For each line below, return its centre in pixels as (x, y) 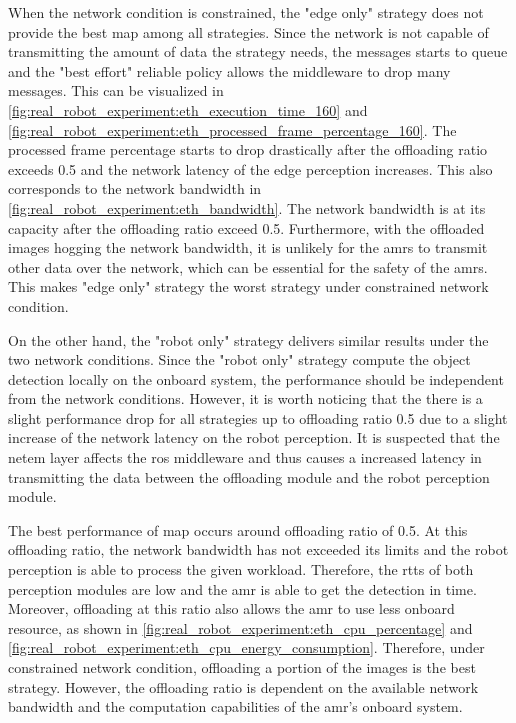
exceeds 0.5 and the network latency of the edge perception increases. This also (250, 168)
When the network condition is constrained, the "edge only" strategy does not (246, 12)
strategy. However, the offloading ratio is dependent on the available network (243, 686)
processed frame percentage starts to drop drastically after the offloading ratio (248, 149)
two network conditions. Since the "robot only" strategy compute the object (239, 359)
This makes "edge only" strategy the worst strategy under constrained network (248, 286)
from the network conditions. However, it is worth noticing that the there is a (245, 398)
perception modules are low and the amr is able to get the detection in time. (242, 588)
